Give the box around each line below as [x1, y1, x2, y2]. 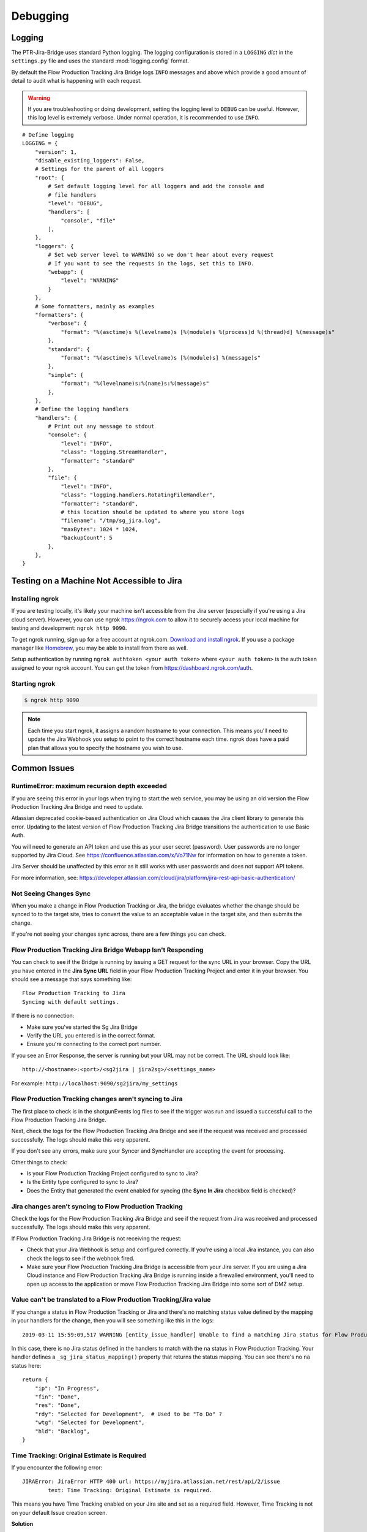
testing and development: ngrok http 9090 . [11, 624, 127, 632]
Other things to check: [11, 1158, 68, 1166]
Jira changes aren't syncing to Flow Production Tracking [11, 1202, 183, 1210]
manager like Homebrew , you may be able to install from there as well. [11, 644, 188, 652]
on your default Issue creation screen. [11, 1509, 107, 1516]
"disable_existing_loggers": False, [34, 157, 145, 164]
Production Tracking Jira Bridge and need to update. [11, 803, 144, 811]
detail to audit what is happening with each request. [11, 77, 142, 85]
